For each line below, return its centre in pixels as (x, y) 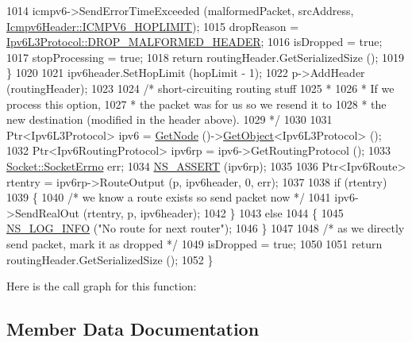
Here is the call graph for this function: (102, 286)
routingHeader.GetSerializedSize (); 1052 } (110, 259)
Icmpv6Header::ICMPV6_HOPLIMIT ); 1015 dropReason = (153, 26)
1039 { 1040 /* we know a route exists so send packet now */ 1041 (169, 197)
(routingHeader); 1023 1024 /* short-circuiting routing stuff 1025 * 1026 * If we (200, 88)
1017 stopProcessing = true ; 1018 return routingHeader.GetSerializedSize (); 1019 (205, 57)
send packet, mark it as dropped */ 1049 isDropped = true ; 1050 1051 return (194, 243)
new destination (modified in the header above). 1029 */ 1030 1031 (169, 119)
